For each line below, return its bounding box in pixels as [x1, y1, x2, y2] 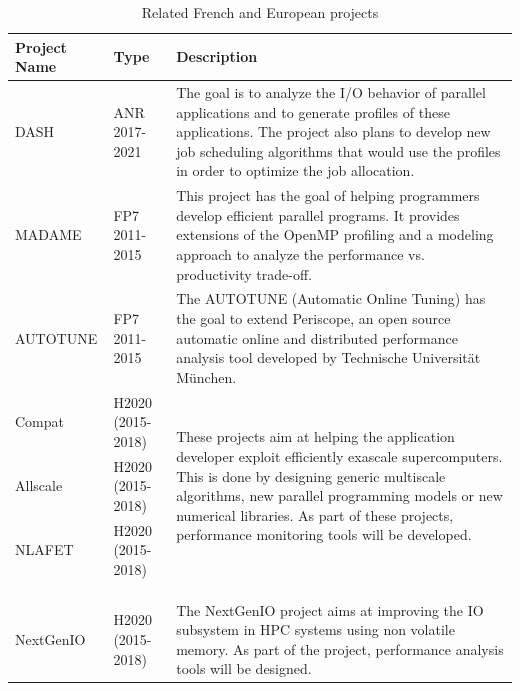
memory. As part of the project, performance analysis [176, 638, 504, 659]
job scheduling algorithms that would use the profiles [176, 140, 501, 161]
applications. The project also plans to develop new [176, 121, 491, 142]
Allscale [15, 475, 63, 496]
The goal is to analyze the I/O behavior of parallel [176, 82, 486, 103]
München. [176, 366, 237, 387]
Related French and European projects [141, 2, 379, 22]
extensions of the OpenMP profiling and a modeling [176, 224, 494, 245]
